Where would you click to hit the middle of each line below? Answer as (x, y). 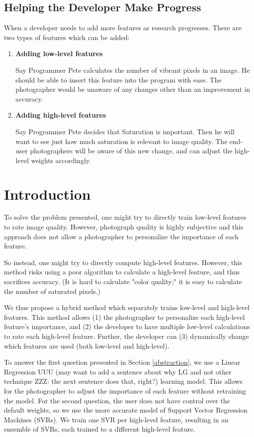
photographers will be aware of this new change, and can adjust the (131, 151)
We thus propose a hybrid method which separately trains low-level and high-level (127, 307)
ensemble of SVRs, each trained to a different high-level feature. (100, 429)
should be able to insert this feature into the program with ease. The (118, 79)
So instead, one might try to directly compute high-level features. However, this (123, 262)
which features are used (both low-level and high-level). (87, 345)
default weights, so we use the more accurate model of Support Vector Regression (126, 410)
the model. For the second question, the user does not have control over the (117, 400)
